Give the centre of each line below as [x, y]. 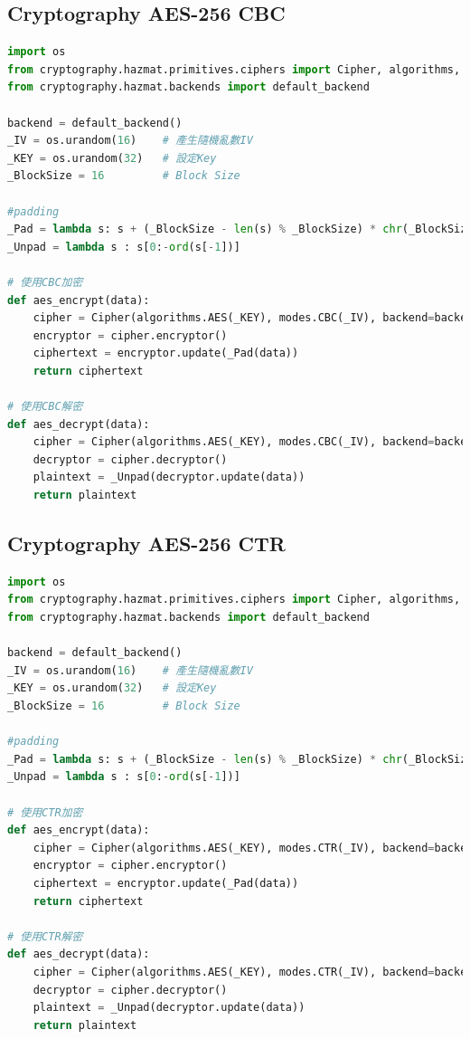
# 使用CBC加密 [45, 282]
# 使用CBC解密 [45, 407]
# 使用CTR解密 [45, 936]
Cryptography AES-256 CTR [146, 543]
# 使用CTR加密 [45, 812]
